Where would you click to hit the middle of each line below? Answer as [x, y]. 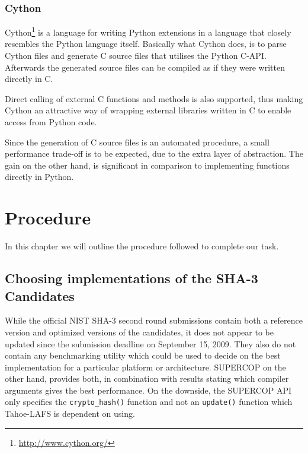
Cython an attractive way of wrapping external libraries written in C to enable [148, 110]
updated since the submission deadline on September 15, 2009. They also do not [150, 343]
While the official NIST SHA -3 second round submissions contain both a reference [154, 320]
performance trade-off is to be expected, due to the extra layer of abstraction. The [154, 153]
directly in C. [29, 79]
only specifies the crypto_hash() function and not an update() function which [149, 402]
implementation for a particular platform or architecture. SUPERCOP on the [145, 367]
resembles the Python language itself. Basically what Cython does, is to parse [146, 44]
